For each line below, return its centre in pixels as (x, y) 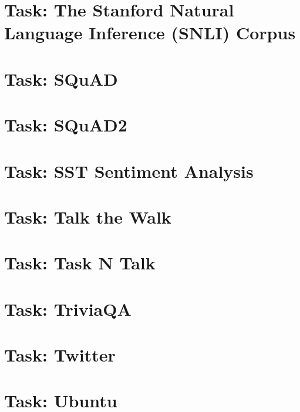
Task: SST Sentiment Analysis (129, 170)
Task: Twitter (60, 354)
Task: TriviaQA (68, 308)
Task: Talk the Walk (88, 216)
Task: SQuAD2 (66, 125)
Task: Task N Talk (80, 263)
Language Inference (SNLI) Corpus (150, 33)
